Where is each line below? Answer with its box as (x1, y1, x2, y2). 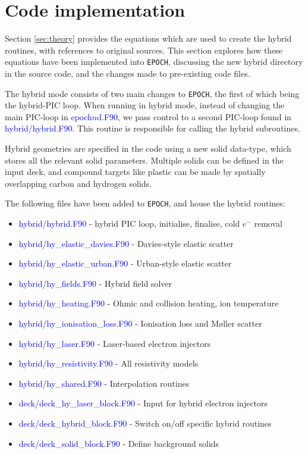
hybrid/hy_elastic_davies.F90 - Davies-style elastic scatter (18, 237, 234, 249)
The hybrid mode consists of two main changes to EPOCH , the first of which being (5, 87, 300, 99)
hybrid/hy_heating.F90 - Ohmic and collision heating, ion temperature (18, 297, 279, 309)
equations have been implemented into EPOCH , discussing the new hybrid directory (5, 55, 303, 68)
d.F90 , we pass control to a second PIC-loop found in (97, 110, 291, 123)
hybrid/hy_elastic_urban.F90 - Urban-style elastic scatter (18, 257, 232, 270)
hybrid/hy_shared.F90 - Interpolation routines (18, 377, 190, 389)
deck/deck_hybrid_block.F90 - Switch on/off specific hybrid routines (18, 417, 272, 429)
